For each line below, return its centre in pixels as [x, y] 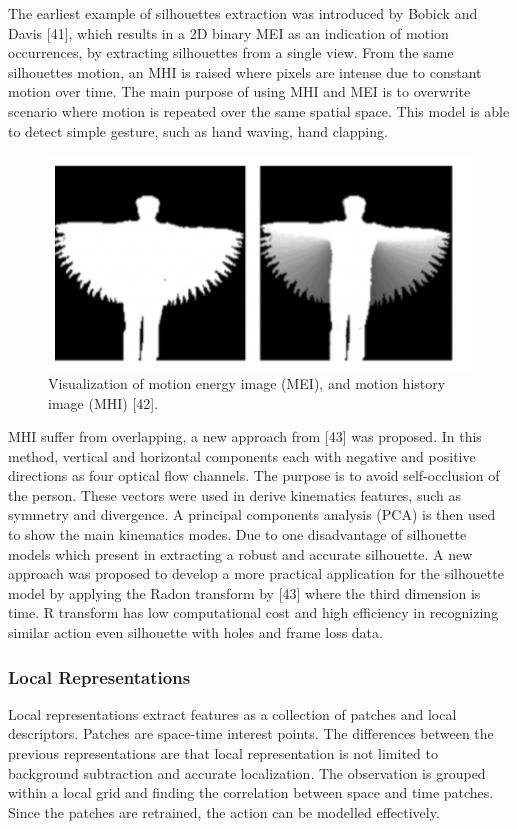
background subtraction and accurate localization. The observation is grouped [247, 772]
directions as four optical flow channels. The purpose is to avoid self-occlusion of [254, 475]
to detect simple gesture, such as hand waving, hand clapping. [198, 130]
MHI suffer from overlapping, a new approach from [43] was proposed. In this [245, 436]
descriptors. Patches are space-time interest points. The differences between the [251, 733]
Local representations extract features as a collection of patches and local [232, 713]
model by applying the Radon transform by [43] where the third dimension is [244, 592]
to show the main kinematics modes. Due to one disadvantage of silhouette [237, 534]
